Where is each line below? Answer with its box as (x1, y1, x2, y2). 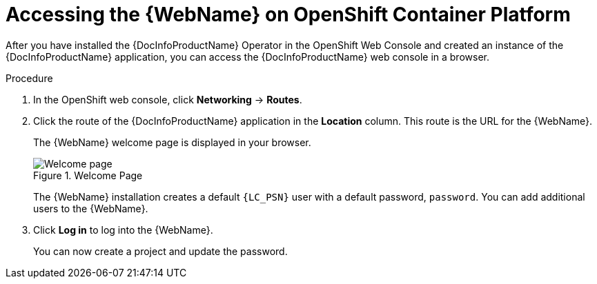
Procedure (6, 72, 53, 84)
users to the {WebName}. (33, 202, 148, 214)
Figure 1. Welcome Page (33, 169, 143, 181)
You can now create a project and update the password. (33, 245, 288, 257)
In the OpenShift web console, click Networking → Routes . (33, 93, 302, 105)
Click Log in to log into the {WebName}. (33, 223, 213, 236)
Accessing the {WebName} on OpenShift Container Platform (6, 3, 571, 26)
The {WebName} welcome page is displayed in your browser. (33, 136, 311, 148)
